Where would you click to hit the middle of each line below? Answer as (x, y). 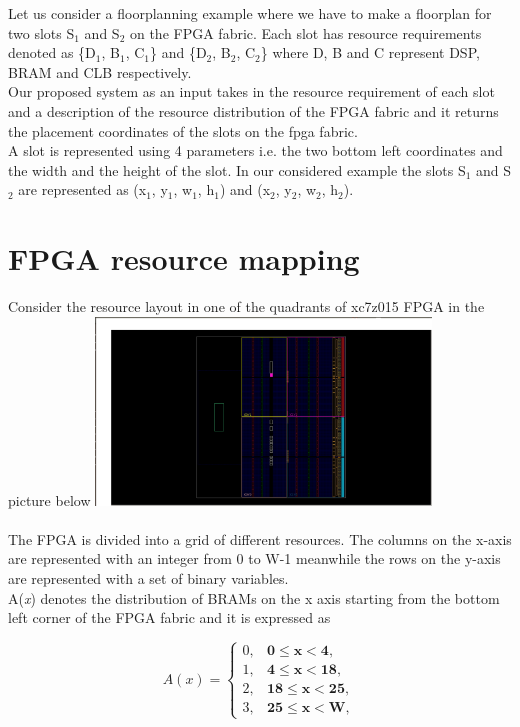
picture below (49, 499)
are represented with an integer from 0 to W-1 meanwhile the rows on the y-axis (254, 558)
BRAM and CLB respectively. (100, 71)
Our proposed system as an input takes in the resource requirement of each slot (251, 91)
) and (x (245, 189)
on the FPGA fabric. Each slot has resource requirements (305, 32)
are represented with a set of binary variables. (148, 578)
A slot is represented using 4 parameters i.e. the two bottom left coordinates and (255, 150)
